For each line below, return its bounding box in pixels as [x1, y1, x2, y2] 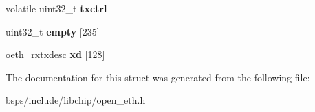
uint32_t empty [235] [6, 24, 100, 38]
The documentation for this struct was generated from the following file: [6, 70, 310, 84]
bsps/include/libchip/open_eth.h [6, 93, 146, 107]
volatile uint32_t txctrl [6, 1, 107, 15]
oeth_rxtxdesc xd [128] [6, 47, 105, 61]
